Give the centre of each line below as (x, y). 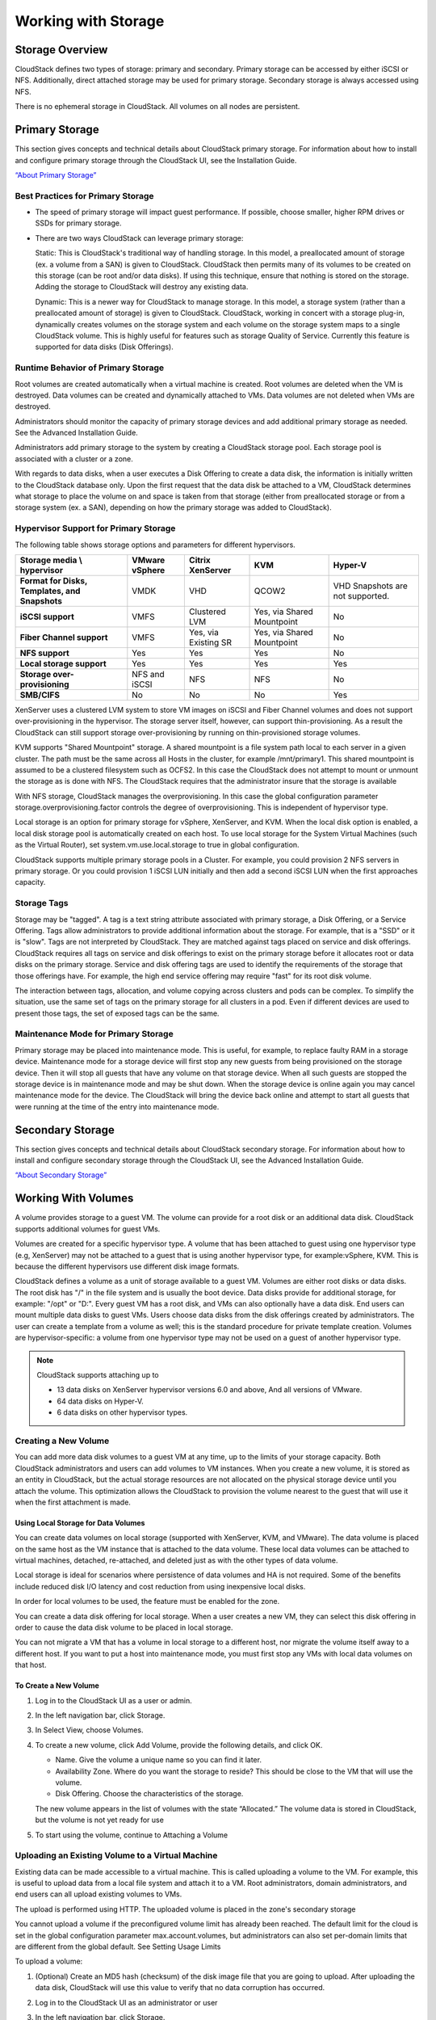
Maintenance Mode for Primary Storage (94, 1034)
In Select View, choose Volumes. (89, 1730)
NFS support (45, 653)
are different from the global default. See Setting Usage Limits (118, 1946)
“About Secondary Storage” (61, 1175)
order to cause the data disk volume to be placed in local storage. (124, 1627)
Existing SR (210, 642)
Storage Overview (61, 50)
